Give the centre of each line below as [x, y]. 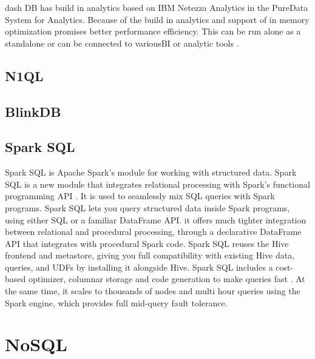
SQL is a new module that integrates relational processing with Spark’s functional [157, 184]
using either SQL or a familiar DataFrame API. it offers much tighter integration [156, 219]
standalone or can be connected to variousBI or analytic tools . [122, 43]
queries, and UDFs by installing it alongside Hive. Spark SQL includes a [139, 267]
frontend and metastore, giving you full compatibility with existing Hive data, [150, 255]
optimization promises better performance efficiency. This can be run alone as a [153, 31]
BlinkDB [33, 111]
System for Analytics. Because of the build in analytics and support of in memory [157, 19]
